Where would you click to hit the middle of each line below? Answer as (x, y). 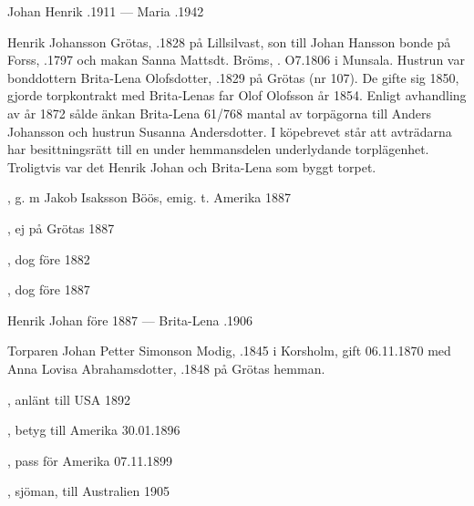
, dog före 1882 (49, 258)
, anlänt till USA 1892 (69, 399)
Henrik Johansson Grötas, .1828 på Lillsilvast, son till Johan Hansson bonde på (229, 41)
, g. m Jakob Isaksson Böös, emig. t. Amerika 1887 (149, 197)
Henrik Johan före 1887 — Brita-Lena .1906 (130, 320)
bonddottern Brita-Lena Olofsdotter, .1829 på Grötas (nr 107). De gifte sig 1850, (233, 77)
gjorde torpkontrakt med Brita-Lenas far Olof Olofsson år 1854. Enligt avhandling (237, 95)
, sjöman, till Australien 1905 (88, 491)
